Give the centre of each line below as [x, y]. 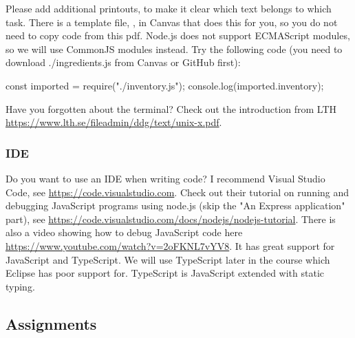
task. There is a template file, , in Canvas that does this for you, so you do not [172, 22]
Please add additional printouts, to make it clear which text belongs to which [169, 8]
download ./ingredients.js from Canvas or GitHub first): [123, 62]
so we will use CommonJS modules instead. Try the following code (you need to [174, 49]
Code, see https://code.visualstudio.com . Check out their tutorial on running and [177, 192]
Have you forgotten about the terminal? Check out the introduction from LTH [171, 108]
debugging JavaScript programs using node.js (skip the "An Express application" [175, 205]
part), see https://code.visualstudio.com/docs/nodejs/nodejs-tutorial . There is [171, 219]
